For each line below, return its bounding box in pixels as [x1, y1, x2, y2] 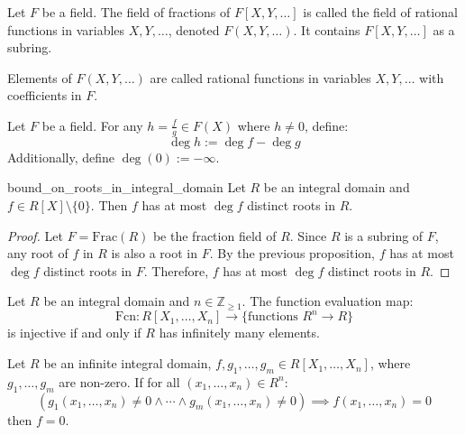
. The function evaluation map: [242, 292, 414, 310]
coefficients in [7, 86, 82, 105]
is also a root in [111, 244, 198, 263]
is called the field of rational [303, 3, 458, 21]
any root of [7, 244, 68, 263]
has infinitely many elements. [159, 323, 320, 342]
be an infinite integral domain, [43, 354, 212, 373]
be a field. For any [41, 116, 143, 134]
